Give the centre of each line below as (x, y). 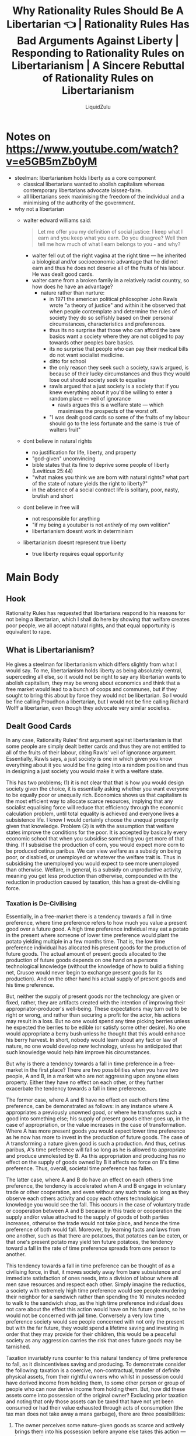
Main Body (33, 577)
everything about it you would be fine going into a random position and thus (97, 765)
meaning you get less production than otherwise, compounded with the (92, 876)
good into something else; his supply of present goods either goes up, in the (98, 1118)
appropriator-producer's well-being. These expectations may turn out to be (97, 1008)
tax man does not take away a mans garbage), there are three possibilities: (96, 1414)
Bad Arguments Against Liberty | (98, 41)
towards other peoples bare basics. (92, 342)
